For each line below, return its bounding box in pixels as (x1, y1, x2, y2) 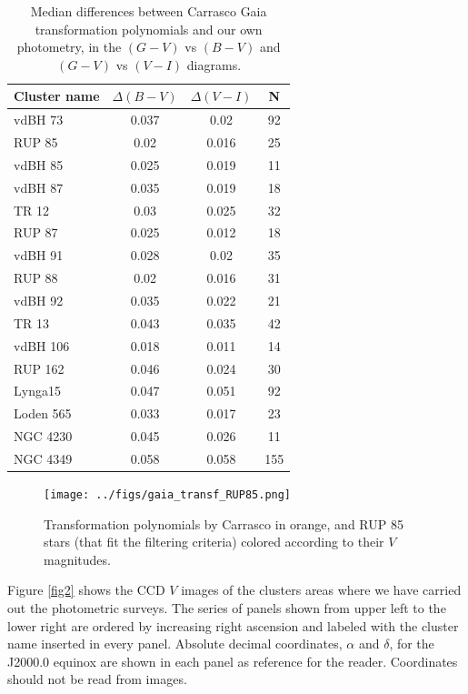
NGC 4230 (14, 427, 73, 446)
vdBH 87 (14, 177, 64, 196)
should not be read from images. (7, 669, 187, 689)
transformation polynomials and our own (35, 19, 263, 38)
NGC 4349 (14, 448, 73, 468)
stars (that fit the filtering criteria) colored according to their (44, 532, 384, 551)
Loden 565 (14, 404, 72, 423)
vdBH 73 (14, 110, 64, 129)
